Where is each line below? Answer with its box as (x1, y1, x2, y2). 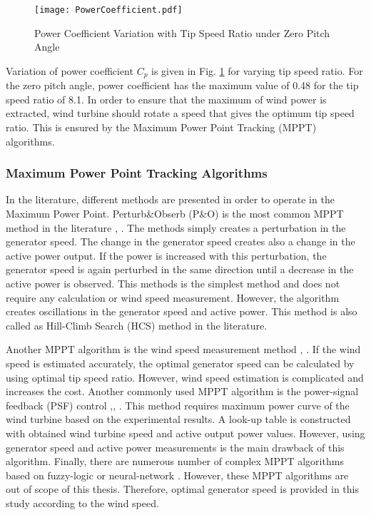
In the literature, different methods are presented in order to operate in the (6, 192, 335, 207)
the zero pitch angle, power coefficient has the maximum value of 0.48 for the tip (6, 78, 359, 93)
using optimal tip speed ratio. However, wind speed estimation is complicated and (6, 369, 364, 384)
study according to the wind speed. (6, 495, 159, 510)
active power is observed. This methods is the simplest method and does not (6, 276, 340, 291)
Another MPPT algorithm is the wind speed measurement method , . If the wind (6, 342, 361, 357)
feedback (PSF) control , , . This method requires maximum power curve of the (6, 397, 350, 412)
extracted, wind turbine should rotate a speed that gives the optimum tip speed (6, 106, 355, 121)
